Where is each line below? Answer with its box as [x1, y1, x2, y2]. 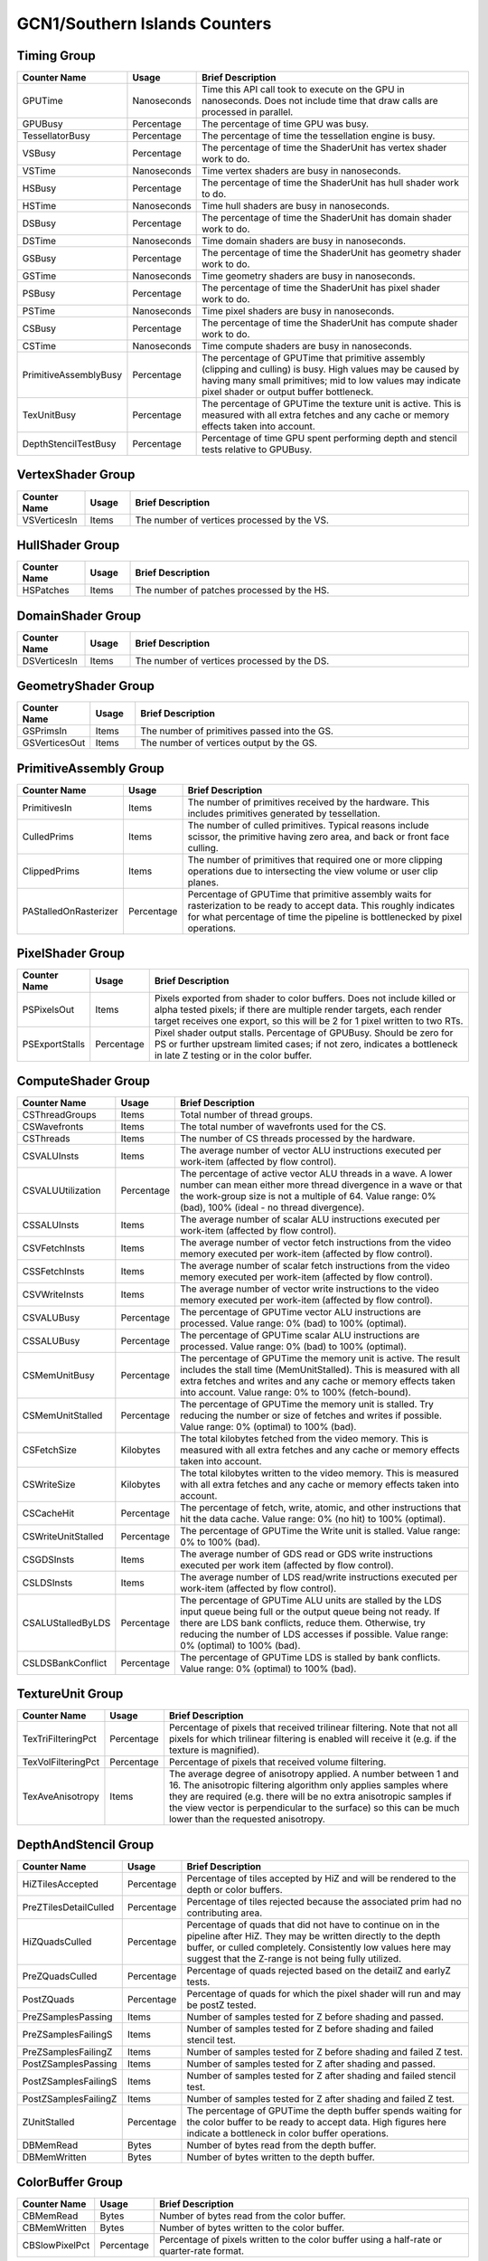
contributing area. [186, 1906, 263, 1919]
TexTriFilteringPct [22, 1733, 97, 1745]
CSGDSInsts [22, 1553, 75, 1566]
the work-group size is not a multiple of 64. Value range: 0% [180, 1189, 437, 1202]
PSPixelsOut [22, 1004, 75, 1017]
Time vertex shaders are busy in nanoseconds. [202, 165, 401, 177]
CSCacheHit [22, 1507, 75, 1519]
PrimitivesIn [22, 801, 72, 814]
